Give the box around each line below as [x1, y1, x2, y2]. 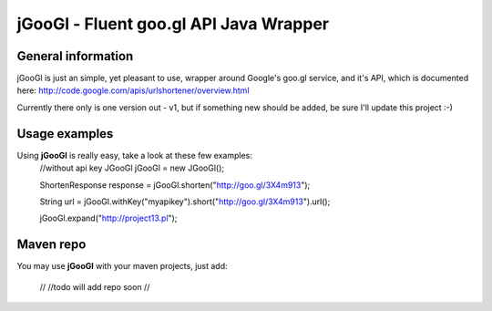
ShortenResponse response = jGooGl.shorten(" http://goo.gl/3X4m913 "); [39, 179, 311, 191]
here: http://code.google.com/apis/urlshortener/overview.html [16, 85, 250, 96]
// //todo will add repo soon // [39, 281, 150, 292]
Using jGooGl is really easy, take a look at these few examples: [16, 150, 252, 161]
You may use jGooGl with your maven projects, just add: [16, 261, 228, 272]
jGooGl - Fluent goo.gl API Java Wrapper [16, 14, 330, 34]
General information [16, 48, 134, 64]
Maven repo [16, 237, 87, 253]
